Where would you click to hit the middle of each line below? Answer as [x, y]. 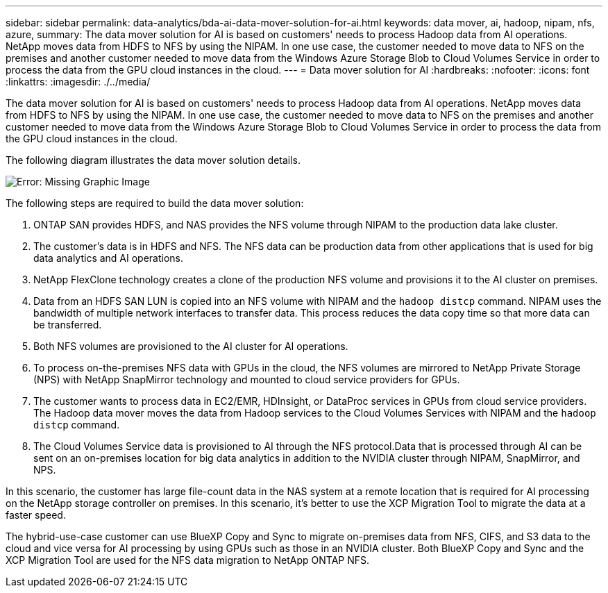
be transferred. [68, 325]
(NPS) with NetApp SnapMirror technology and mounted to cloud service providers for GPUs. [247, 379]
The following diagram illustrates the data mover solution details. [153, 160]
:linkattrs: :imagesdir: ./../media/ [78, 82]
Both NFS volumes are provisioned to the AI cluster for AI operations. [191, 346]
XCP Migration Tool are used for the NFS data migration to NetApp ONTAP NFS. [188, 560]
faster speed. [36, 515]
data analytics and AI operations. [109, 258]
